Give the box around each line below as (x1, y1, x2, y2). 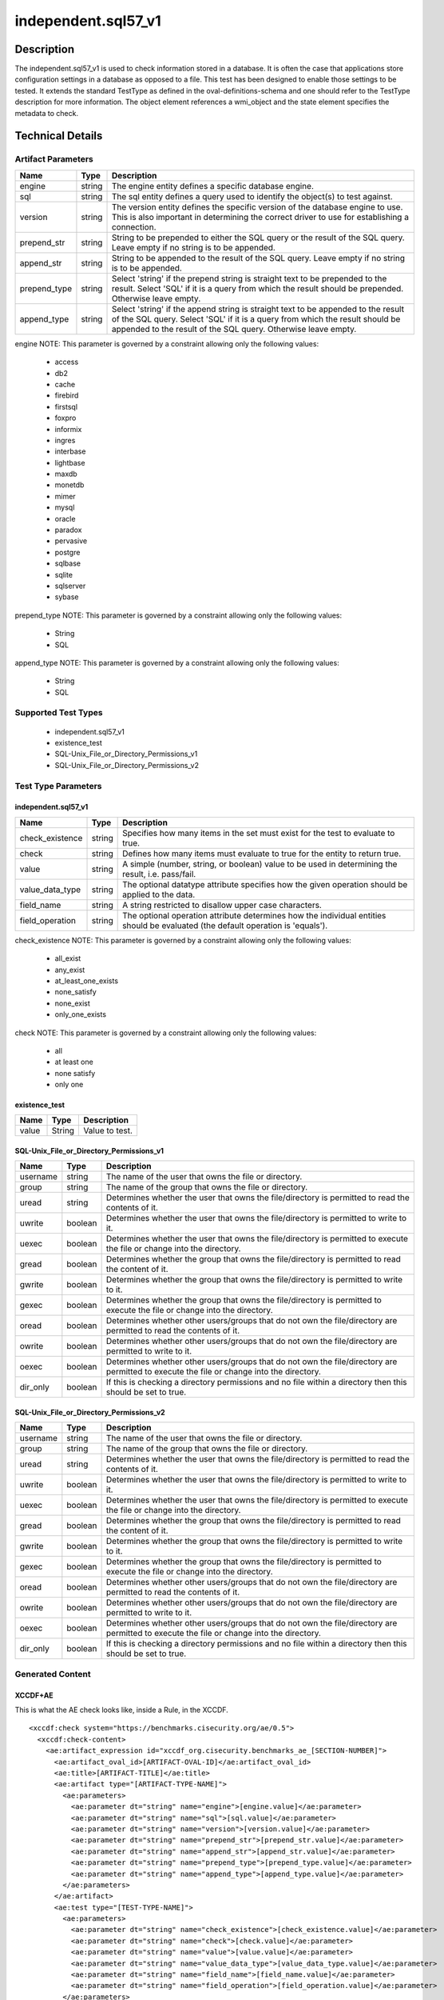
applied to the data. (122, 889, 196, 900)
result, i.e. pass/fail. (122, 868, 196, 879)
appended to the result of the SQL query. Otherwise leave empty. (111, 323, 357, 334)
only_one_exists (54, 1010, 107, 1019)
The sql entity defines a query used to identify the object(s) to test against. (111, 190, 393, 202)
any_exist (54, 965, 85, 974)
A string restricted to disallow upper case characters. (122, 899, 323, 910)
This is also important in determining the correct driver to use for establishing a (111, 211, 409, 222)
